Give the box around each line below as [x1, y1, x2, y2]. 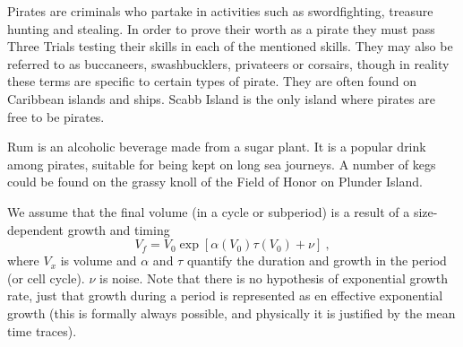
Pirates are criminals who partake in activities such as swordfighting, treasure [7, 2, 433, 20]
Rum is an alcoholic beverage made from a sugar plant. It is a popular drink [7, 137, 426, 156]
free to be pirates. [7, 107, 105, 126]
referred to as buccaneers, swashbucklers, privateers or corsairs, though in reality [7, 54, 450, 73]
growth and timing [67, 220, 170, 239]
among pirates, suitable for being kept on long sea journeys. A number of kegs [7, 154, 436, 173]
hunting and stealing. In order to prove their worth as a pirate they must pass [7, 19, 435, 38]
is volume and [60, 251, 137, 270]
